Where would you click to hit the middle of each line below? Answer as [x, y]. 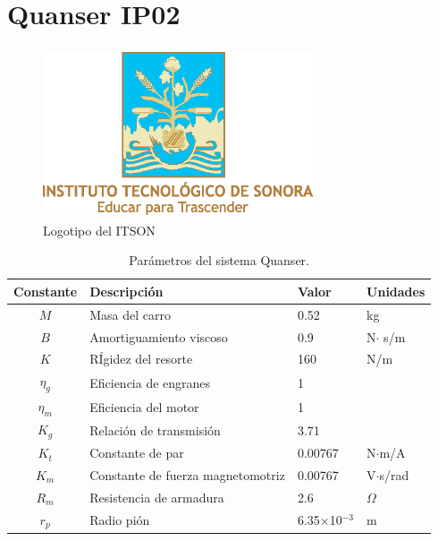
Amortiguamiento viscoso [159, 336]
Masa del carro [130, 314]
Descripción [126, 291]
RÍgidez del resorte [141, 359]
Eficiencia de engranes [150, 382]
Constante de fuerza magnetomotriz [187, 474]
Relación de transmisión [155, 429]
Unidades [396, 291]
